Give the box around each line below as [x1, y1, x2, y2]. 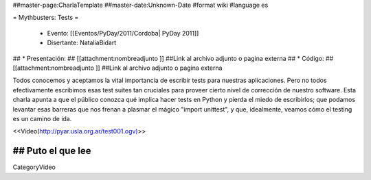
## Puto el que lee [12, 145, 91, 157]
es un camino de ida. [12, 114, 72, 123]
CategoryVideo [12, 163, 56, 171]
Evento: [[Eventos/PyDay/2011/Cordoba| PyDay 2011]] [47, 29, 199, 37]
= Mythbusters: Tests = [12, 14, 79, 22]
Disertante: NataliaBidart [47, 38, 117, 47]
